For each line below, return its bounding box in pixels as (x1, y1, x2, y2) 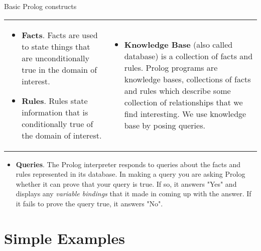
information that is (22, 106, 88, 118)
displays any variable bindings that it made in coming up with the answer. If (16, 188, 251, 199)
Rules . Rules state (22, 94, 88, 106)
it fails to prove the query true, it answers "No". (16, 198, 163, 208)
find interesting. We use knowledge (124, 108, 246, 120)
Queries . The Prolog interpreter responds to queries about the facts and (16, 159, 240, 169)
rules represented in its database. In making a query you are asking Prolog (16, 169, 245, 179)
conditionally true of (22, 117, 93, 130)
